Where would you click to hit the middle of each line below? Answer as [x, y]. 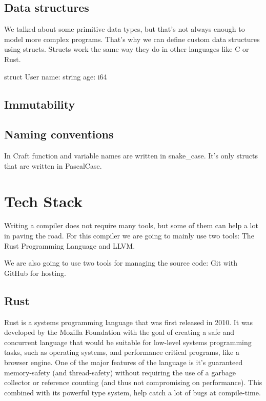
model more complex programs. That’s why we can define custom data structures [132, 39]
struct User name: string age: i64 [56, 76]
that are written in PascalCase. [53, 165]
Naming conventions [59, 134]
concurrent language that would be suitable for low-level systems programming [128, 342]
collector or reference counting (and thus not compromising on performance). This [133, 382]
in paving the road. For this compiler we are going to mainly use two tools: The [129, 236]
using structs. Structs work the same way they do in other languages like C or [127, 49]
